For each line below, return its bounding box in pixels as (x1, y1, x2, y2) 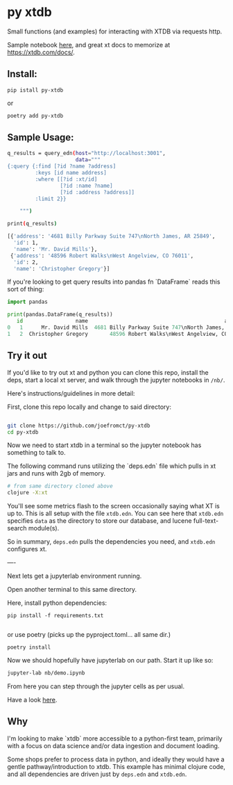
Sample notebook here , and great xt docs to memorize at (7, 40, 171, 49)
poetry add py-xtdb (7, 112, 64, 119)
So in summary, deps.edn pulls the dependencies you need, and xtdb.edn (7, 537, 216, 546)
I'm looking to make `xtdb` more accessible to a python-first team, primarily (7, 734, 223, 743)
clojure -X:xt (7, 489, 49, 496)
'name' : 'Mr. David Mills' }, (13, 245, 98, 252)
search (7, 524, 27, 533)
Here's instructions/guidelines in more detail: (7, 389, 135, 397)
